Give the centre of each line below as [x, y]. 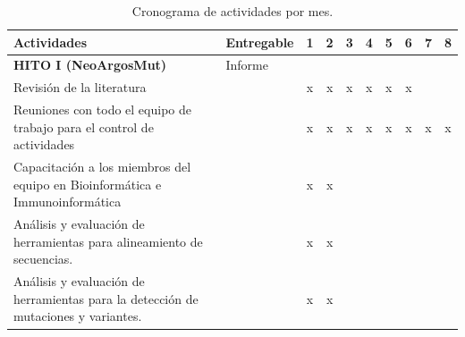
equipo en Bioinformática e [88, 184]
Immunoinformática [68, 202]
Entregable [260, 42]
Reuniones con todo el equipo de [102, 110]
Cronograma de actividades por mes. [232, 11]
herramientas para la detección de [106, 298]
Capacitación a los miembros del [102, 167]
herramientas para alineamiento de [108, 241]
